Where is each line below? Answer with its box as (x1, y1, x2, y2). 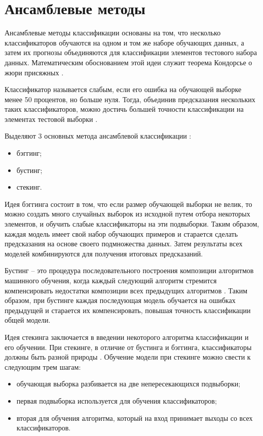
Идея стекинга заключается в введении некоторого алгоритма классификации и (5, 331, 249, 342)
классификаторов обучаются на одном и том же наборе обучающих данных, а (5, 37, 244, 48)
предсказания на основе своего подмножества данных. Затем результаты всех (5, 238, 243, 249)
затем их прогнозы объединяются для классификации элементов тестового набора (5, 47, 257, 58)
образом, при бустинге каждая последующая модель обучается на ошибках (5, 295, 236, 306)
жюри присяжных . (5, 67, 64, 77)
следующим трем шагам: (5, 361, 81, 372)
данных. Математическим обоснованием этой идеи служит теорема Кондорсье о (5, 57, 252, 67)
